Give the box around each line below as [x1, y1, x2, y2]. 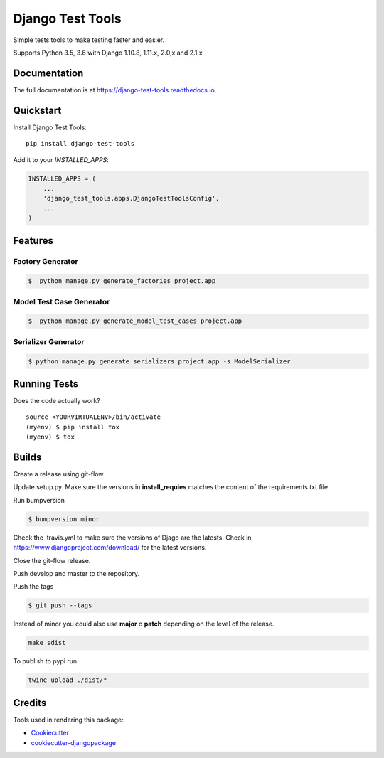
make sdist [28, 639, 66, 647]
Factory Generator [13, 257, 78, 267]
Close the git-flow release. [13, 556, 91, 565]
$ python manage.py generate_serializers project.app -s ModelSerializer [28, 357, 291, 365]
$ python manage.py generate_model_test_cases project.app [28, 317, 242, 325]
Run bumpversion [13, 496, 65, 504]
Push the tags [13, 582, 54, 591]
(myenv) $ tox [26, 433, 75, 441]
